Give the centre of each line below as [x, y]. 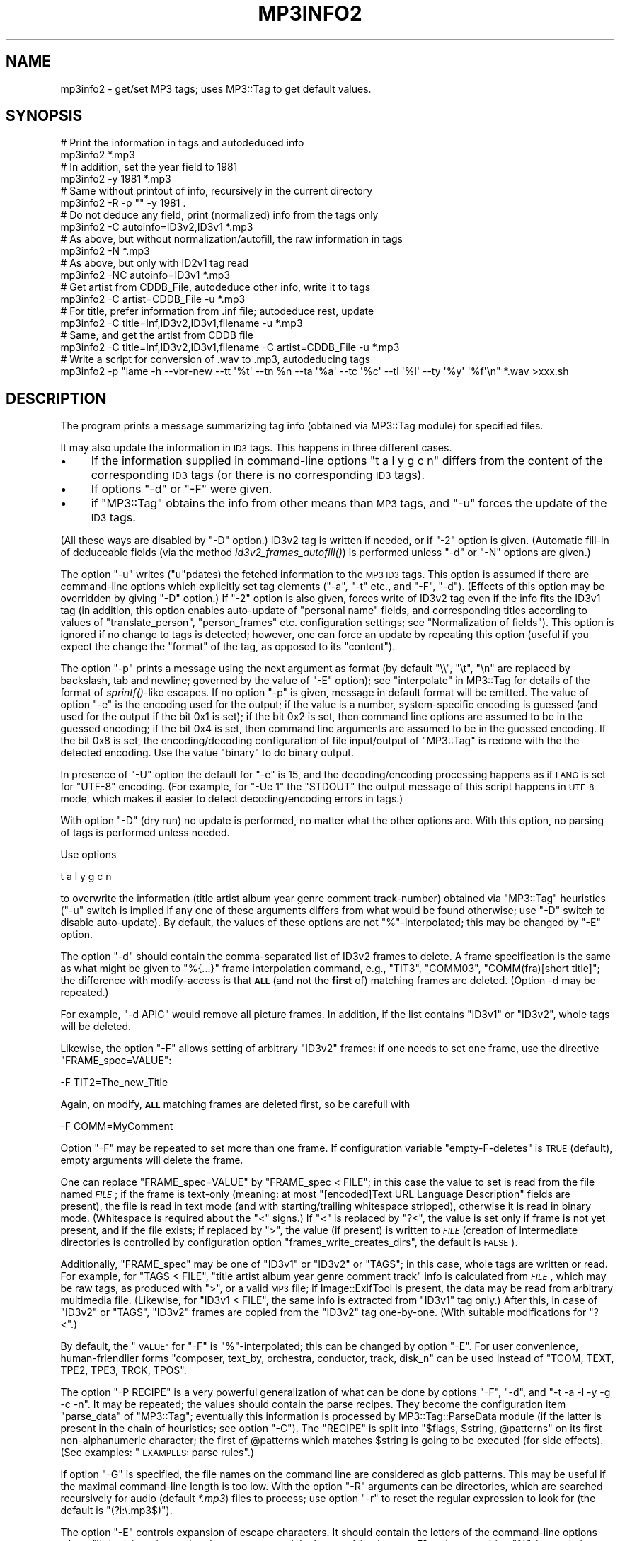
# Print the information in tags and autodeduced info [182, 143]
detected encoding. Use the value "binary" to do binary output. [207, 753]
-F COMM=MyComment [117, 1126]
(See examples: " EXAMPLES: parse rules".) [157, 1453]
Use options [88, 855]
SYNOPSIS [44, 116]
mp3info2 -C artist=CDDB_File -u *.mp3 [153, 299]
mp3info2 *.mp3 [98, 155]
